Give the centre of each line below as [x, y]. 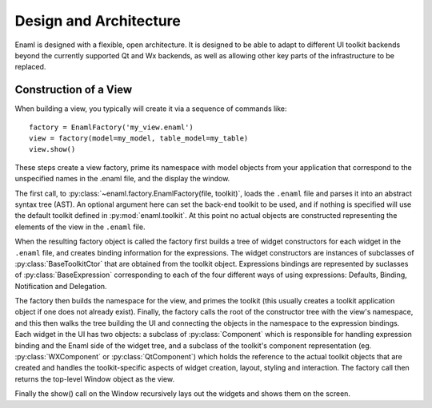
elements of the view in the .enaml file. [80, 227]
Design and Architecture [98, 21]
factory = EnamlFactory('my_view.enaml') [111, 127]
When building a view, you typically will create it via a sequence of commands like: [151, 109]
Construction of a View [74, 90]
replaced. [30, 67]
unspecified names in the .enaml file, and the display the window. [122, 179]
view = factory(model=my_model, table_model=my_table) [139, 139]
